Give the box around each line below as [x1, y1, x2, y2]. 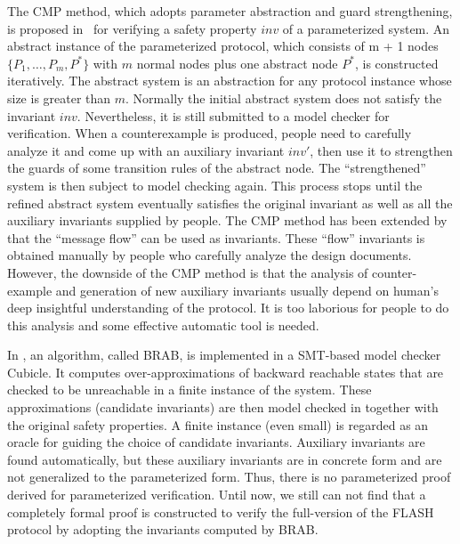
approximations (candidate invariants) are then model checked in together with [7, 398, 439, 417]
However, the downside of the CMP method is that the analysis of [7, 263, 368, 281]
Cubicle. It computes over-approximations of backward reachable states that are [7, 362, 444, 381]
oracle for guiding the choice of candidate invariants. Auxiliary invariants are [7, 433, 425, 451]
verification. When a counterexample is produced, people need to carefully [7, 124, 412, 142]
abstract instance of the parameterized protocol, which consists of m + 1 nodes [7, 37, 439, 55]
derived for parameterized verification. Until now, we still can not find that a [7, 485, 426, 504]
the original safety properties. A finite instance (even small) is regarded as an [7, 415, 429, 434]
